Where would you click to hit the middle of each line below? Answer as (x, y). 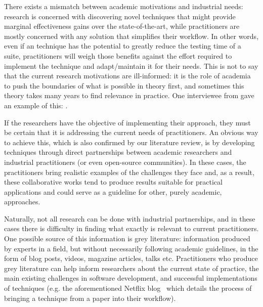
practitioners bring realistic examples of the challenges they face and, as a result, (129, 172)
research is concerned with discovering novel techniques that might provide (120, 16)
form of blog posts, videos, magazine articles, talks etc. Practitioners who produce (131, 258)
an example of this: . (36, 105)
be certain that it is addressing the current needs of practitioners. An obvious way (131, 132)
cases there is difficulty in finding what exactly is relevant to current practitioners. (131, 228)
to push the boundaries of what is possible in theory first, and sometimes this (124, 85)
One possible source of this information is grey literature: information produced (127, 238)
